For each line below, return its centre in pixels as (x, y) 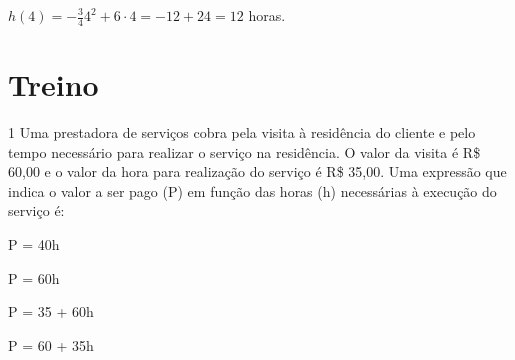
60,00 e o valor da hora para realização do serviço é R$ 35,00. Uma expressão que (257, 171)
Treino (53, 84)
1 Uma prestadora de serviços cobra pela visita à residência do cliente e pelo (242, 131)
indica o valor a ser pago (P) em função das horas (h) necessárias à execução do (252, 190)
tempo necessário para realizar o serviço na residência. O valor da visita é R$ (244, 151)
